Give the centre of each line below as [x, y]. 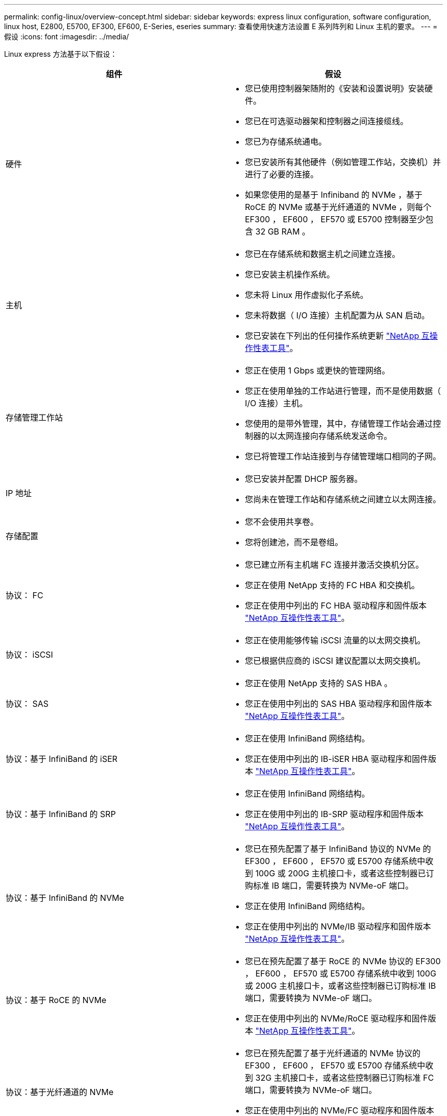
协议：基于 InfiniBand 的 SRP [61, 814]
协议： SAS [27, 704]
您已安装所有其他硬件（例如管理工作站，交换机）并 [343, 162]
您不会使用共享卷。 [282, 522]
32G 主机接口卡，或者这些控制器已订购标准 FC [345, 1078]
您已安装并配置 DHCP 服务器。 [304, 479]
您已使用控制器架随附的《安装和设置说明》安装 [335, 88]
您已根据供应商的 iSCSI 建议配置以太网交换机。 [335, 661]
